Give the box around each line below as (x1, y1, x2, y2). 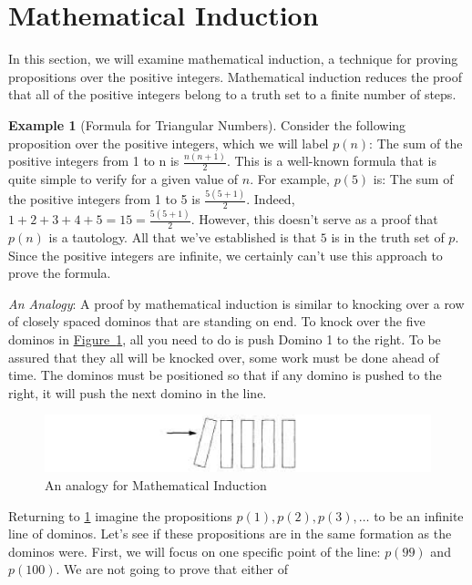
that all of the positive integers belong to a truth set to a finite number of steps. (8, 85, 457, 104)
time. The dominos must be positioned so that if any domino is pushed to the (8, 365, 442, 385)
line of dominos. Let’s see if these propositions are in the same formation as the (8, 524, 452, 543)
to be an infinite (374, 506, 464, 525)
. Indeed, (246, 190, 295, 209)
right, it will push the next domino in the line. (8, 383, 267, 402)
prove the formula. (8, 263, 111, 282)
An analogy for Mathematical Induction (45, 476, 267, 495)
